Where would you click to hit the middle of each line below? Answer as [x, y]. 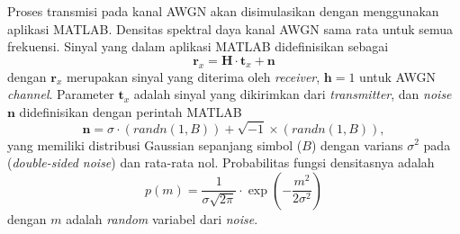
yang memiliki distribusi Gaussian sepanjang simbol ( [155, 144]
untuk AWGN [398, 76]
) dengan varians [357, 144]
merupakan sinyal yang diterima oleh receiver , [193, 76]
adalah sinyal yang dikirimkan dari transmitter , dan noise [293, 94]
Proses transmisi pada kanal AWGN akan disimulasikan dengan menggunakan [223, 11]
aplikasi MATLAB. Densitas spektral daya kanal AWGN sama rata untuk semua [230, 28]
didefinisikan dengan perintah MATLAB [131, 111]
